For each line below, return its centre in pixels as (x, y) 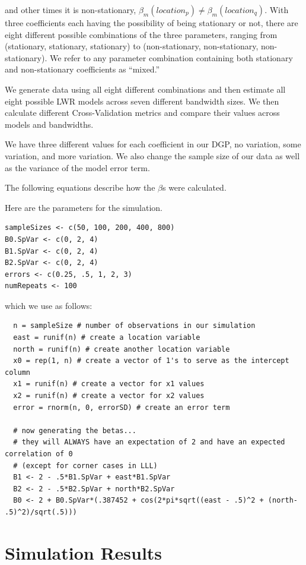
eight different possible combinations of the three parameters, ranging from (141, 34)
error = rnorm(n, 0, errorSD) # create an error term (122, 407)
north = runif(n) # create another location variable (122, 349)
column (17, 372)
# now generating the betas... (75, 430)
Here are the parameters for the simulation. (84, 207)
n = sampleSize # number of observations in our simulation (134, 326)
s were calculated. (194, 187)
